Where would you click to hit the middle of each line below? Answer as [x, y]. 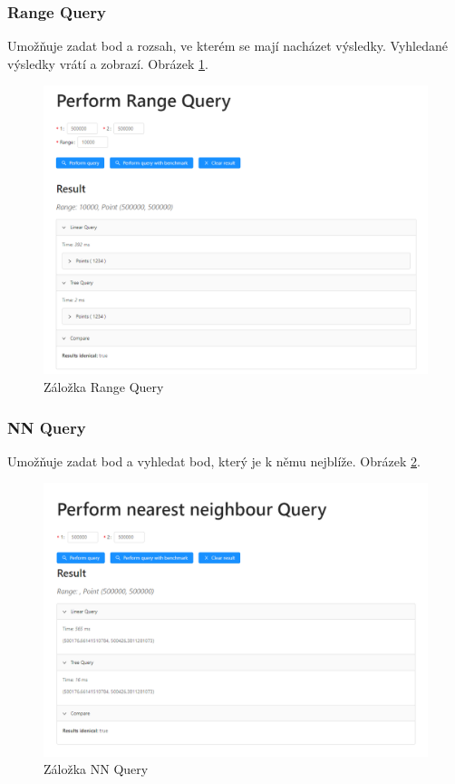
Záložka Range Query [104, 387]
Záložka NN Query [96, 769]
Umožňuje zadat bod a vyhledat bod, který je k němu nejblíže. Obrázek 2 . [214, 461]
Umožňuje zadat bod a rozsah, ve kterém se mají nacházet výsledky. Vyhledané [228, 46]
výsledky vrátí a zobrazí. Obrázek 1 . [108, 63]
